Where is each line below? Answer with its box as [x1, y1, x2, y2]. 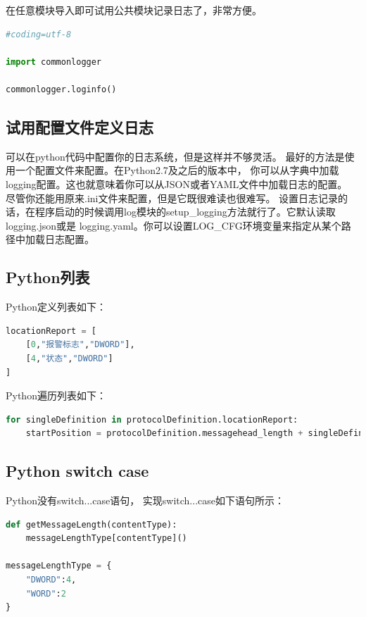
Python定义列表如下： [6, 299, 106, 314]
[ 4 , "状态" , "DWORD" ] [25, 353, 113, 363]
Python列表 [6, 266, 90, 288]
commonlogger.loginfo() [6, 84, 117, 94]
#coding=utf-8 [6, 29, 72, 39]
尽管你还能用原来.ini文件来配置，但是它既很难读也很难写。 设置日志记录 [6, 190, 339, 205]
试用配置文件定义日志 [6, 116, 153, 137]
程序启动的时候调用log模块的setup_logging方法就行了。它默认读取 [34, 204, 336, 219]
